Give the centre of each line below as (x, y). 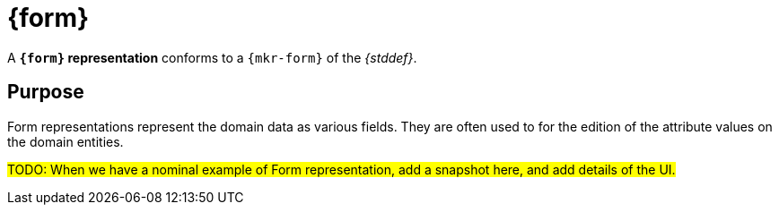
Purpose (46, 92)
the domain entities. (66, 141)
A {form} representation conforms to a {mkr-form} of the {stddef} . (212, 57)
